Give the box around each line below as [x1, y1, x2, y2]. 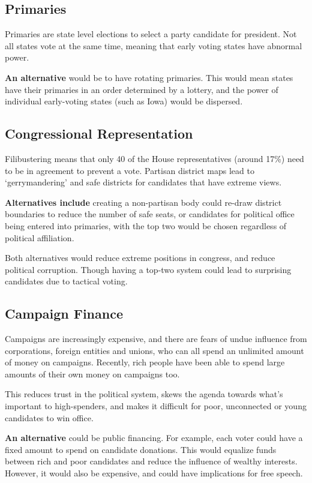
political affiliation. [5, 231, 74, 244]
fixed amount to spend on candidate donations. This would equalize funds [5, 443, 277, 455]
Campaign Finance [5, 304, 123, 323]
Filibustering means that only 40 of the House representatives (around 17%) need [5, 152, 304, 164]
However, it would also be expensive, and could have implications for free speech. [5, 467, 303, 479]
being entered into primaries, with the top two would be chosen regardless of [5, 219, 287, 232]
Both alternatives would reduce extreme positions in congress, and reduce [5, 251, 275, 264]
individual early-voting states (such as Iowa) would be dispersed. [5, 95, 243, 107]
